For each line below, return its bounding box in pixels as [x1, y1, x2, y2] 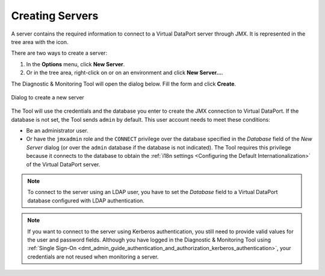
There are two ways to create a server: [11, 49, 108, 57]
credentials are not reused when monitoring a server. [27, 253, 159, 260]
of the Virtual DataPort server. [26, 160, 101, 168]
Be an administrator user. [26, 127, 88, 134]
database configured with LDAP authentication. [27, 196, 144, 204]
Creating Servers [11, 9, 99, 22]
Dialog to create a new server [11, 93, 84, 101]
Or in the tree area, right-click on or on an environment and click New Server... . [26, 69, 224, 77]
